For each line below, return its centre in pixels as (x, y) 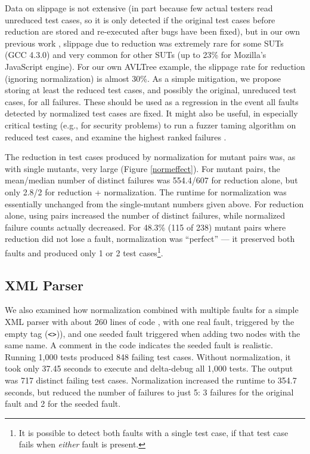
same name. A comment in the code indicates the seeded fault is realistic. (139, 345)
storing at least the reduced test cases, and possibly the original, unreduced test (151, 90)
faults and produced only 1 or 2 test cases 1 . (84, 251)
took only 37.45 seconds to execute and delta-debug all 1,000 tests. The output (149, 368)
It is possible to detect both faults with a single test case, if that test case (154, 432)
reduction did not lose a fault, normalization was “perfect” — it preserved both (150, 239)
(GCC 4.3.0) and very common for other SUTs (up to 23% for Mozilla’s (136, 55)
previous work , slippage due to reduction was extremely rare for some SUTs (144, 43)
